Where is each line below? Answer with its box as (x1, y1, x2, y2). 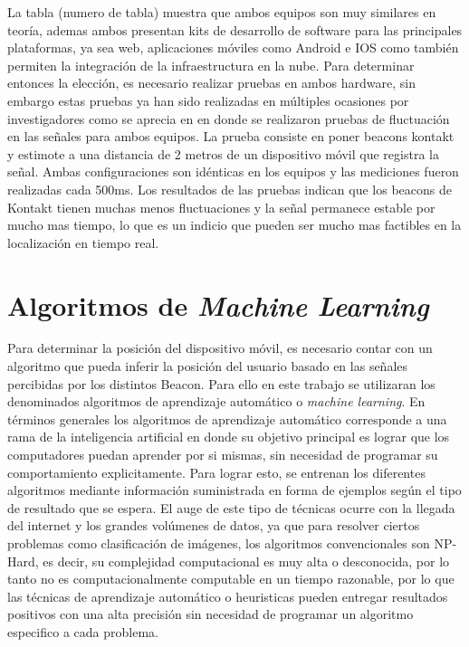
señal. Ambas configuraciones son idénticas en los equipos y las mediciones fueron (7, 162, 459, 181)
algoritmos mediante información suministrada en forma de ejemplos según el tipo (7, 480, 462, 500)
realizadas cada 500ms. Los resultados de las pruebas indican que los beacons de (7, 179, 452, 198)
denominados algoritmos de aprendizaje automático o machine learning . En (7, 392, 426, 411)
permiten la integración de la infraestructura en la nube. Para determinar (7, 55, 415, 74)
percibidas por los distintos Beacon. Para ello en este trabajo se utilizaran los (7, 374, 435, 393)
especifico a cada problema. (7, 622, 158, 641)
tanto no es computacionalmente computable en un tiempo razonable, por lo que (7, 569, 455, 588)
